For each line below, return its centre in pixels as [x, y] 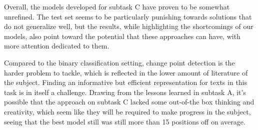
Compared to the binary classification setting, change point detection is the [119, 62]
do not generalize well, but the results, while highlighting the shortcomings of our [129, 26]
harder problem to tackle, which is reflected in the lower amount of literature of [126, 72]
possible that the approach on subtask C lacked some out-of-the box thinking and [129, 102]
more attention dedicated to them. [57, 46]
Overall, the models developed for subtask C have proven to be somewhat [117, 6]
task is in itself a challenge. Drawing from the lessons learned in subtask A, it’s [125, 92]
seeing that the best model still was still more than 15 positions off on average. [125, 121]
